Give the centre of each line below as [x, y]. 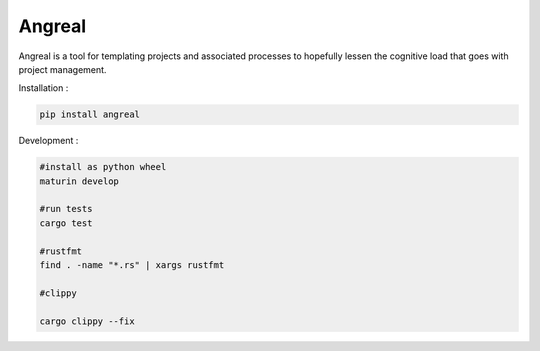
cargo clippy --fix [87, 321]
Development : [48, 141]
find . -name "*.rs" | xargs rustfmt [132, 265]
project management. [62, 69]
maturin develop [79, 181]
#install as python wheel [103, 167]
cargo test [66, 223]
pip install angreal [89, 114]
